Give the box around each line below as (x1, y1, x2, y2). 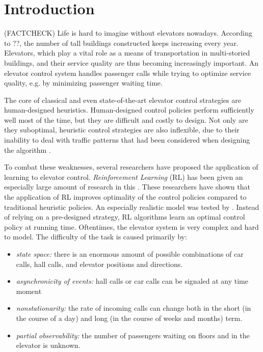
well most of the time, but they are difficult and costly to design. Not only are (4, 114, 248, 125)
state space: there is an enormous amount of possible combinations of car (16, 249, 244, 259)
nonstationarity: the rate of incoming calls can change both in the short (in (16, 303, 251, 313)
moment (16, 285, 42, 296)
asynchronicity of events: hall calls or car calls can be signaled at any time (16, 276, 248, 286)
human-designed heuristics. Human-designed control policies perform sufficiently (4, 104, 254, 115)
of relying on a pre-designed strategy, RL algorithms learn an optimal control (4, 211, 245, 222)
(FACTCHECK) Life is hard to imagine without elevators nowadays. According (4, 28, 253, 38)
